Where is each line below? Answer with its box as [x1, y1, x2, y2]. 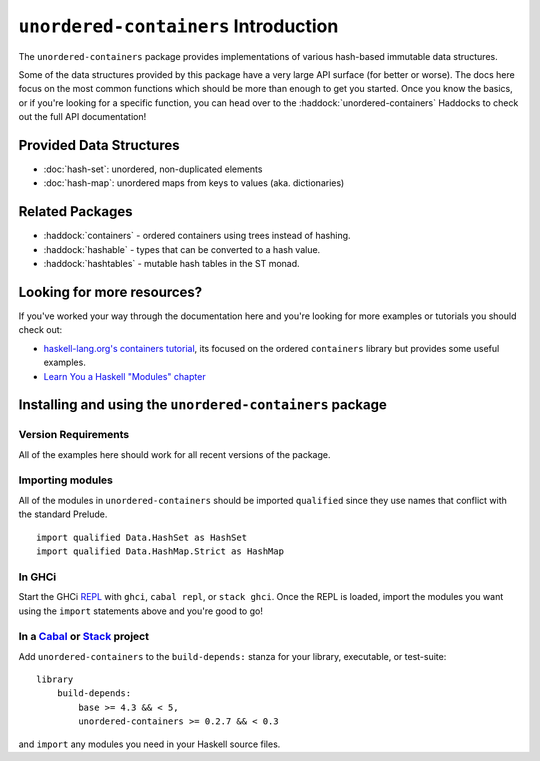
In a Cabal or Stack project [18, 630, 150, 644]
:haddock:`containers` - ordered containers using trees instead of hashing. [43, 230, 351, 242]
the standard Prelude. [18, 508, 108, 520]
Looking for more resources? [18, 283, 203, 300]
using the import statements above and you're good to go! [18, 605, 264, 617]
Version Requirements [18, 428, 130, 442]
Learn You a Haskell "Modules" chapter [43, 370, 206, 382]
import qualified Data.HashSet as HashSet [36, 531, 248, 543]
